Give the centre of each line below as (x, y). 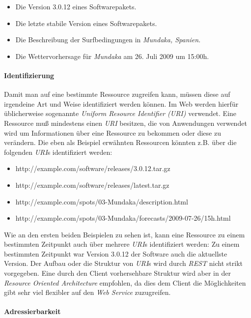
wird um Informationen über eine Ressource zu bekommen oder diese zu (112, 132)
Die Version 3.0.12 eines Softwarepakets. (76, 6)
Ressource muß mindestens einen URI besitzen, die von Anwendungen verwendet (125, 123)
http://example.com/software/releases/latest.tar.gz (92, 185)
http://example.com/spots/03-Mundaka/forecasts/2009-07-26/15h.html (123, 218)
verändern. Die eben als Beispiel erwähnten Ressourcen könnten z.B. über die (120, 142)
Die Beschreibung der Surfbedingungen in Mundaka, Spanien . (108, 40)
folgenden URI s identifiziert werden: (58, 152)
